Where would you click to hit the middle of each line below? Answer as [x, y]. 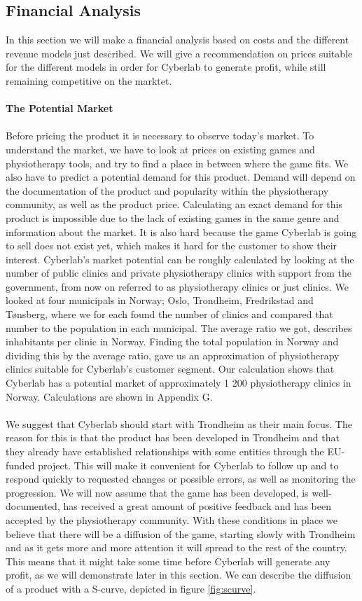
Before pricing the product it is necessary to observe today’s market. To [160, 136]
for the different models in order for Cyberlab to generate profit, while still [166, 67]
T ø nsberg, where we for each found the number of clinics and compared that [169, 314]
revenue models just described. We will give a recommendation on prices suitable [179, 53]
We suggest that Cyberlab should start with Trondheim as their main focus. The [179, 423]
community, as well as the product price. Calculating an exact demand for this [174, 204]
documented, [33, 506]
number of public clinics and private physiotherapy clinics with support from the [179, 273]
